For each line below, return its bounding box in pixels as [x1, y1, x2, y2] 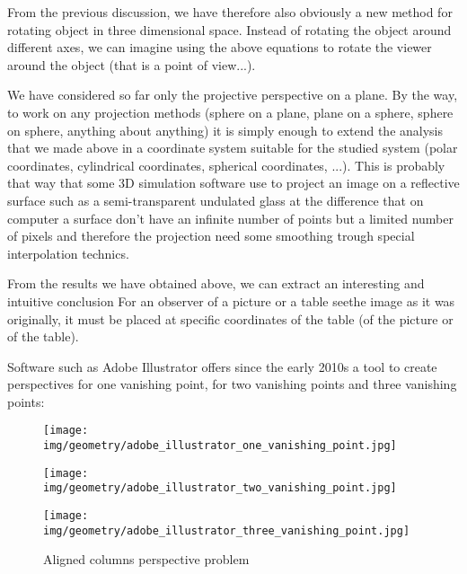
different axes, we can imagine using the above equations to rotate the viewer [7, 38, 432, 57]
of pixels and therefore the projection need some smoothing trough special [7, 226, 415, 245]
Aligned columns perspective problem [43, 550, 250, 569]
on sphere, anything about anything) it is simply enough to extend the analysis [7, 120, 444, 139]
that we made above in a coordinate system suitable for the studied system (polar [7, 138, 458, 157]
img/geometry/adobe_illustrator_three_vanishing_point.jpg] [43, 524, 410, 537]
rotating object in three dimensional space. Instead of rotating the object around [7, 20, 452, 39]
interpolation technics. [7, 243, 129, 262]
